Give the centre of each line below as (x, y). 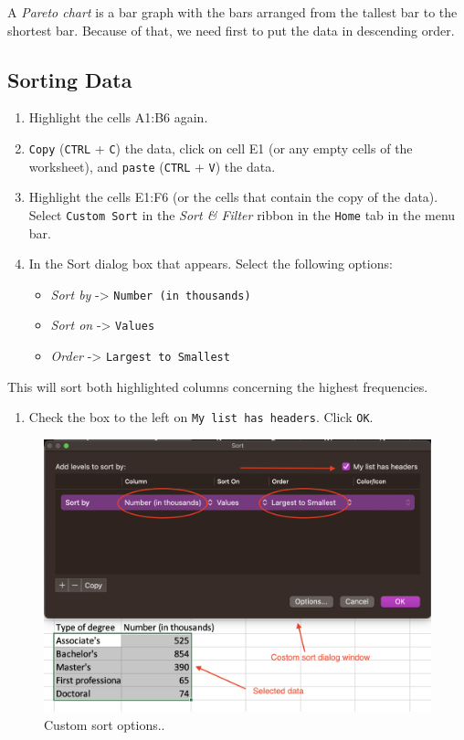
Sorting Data (70, 79)
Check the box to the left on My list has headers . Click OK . (201, 417)
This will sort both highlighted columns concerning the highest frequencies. (218, 386)
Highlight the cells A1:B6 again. (118, 117)
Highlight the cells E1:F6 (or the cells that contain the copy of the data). (233, 197)
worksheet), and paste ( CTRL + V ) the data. (152, 166)
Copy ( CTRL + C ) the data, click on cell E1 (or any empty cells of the (221, 148)
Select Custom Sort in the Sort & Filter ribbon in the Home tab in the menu (242, 214)
